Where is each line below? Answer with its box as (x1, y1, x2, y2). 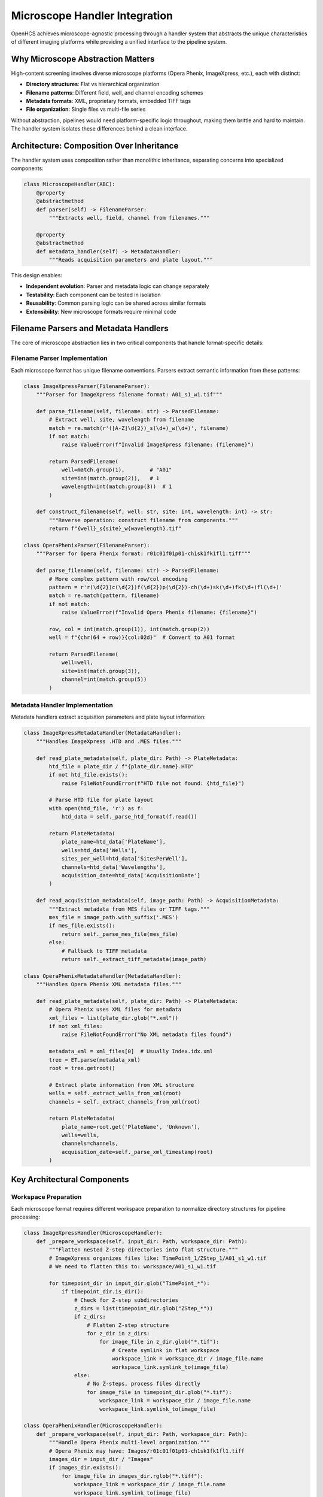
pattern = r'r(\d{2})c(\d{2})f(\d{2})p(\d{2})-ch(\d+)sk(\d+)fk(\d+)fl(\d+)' (48, 584, 282, 590)
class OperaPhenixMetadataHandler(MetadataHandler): (23, 972, 182, 979)
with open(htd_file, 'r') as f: (48, 805, 144, 811)
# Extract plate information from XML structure (48, 1081, 194, 1088)
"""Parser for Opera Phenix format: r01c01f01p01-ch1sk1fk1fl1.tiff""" (36, 550, 251, 557)
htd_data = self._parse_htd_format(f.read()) (61, 813, 197, 820)
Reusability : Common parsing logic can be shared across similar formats (26, 299, 206, 307)
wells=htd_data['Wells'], (61, 847, 138, 853)
